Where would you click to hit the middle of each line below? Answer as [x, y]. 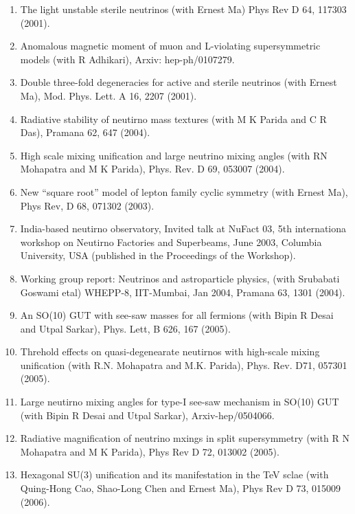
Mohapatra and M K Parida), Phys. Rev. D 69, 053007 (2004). [152, 169]
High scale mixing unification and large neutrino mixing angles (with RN [174, 155]
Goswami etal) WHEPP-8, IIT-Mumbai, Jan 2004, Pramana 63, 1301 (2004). [183, 292]
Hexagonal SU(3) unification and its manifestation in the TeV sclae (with [174, 474]
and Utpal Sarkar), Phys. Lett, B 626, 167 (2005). [125, 328]
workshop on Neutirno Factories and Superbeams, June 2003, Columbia [171, 242]
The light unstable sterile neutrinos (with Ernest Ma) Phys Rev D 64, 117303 [183, 9]
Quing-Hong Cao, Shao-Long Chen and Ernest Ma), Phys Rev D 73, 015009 [181, 488]
